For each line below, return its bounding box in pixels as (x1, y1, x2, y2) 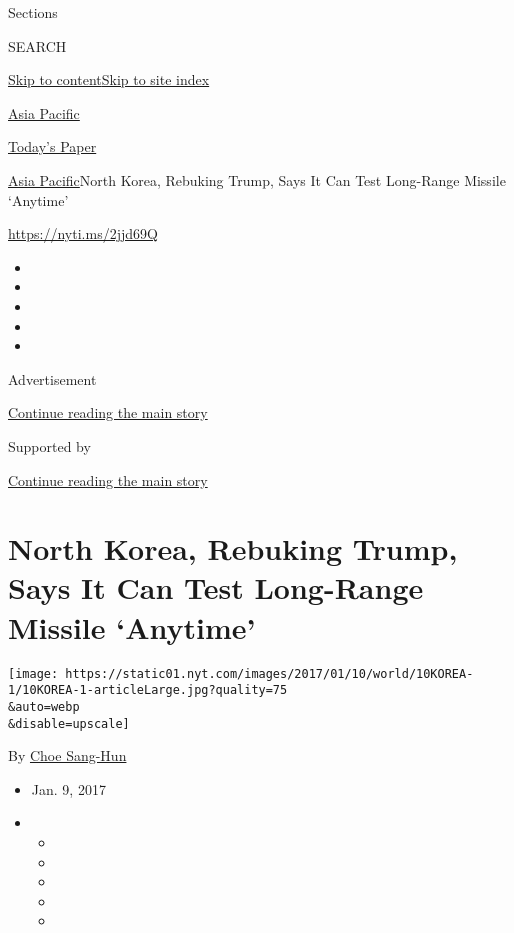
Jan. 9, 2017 (31, 778, 106, 799)
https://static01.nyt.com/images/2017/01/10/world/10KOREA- (65, 666, 474, 681)
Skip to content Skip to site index (8, 69, 210, 90)
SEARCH (8, 35, 67, 56)
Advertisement (8, 368, 97, 389)
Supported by (8, 435, 91, 456)
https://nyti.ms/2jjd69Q (8, 223, 158, 244)
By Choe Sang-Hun (8, 745, 127, 766)
